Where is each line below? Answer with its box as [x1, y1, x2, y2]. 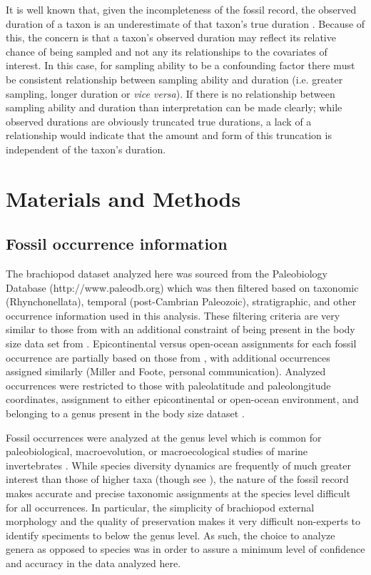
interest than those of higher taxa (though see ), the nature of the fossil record [6, 472, 349, 487]
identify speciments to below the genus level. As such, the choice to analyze [6, 527, 335, 542]
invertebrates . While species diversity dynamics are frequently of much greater [6, 457, 352, 472]
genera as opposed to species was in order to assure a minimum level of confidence [6, 541, 365, 556]
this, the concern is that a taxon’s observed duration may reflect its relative [6, 30, 336, 45]
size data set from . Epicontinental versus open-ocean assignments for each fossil [6, 336, 357, 351]
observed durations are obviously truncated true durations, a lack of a [6, 113, 312, 128]
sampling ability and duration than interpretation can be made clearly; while [6, 100, 342, 115]
